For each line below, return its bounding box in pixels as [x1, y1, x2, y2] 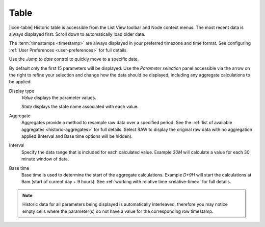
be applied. [9, 79, 32, 85]
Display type [9, 88, 34, 94]
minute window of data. [21, 156, 69, 162]
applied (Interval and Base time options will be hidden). [21, 133, 132, 139]
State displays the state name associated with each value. [21, 103, 139, 110]
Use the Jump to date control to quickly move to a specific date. [9, 56, 139, 62]
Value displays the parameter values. [21, 95, 97, 101]
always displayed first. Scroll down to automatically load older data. [9, 31, 146, 37]
